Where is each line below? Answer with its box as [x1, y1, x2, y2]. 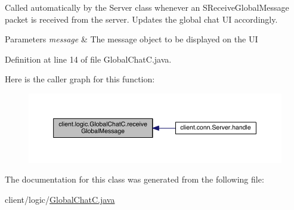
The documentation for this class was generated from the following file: [5, 173, 264, 186]
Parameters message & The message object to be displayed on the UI [5, 33, 258, 45]
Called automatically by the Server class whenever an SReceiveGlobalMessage [5, 1, 289, 13]
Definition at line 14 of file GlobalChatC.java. [5, 52, 172, 65]
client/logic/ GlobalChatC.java [5, 193, 115, 205]
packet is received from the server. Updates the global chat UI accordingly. [5, 13, 278, 25]
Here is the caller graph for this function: [5, 73, 155, 85]
